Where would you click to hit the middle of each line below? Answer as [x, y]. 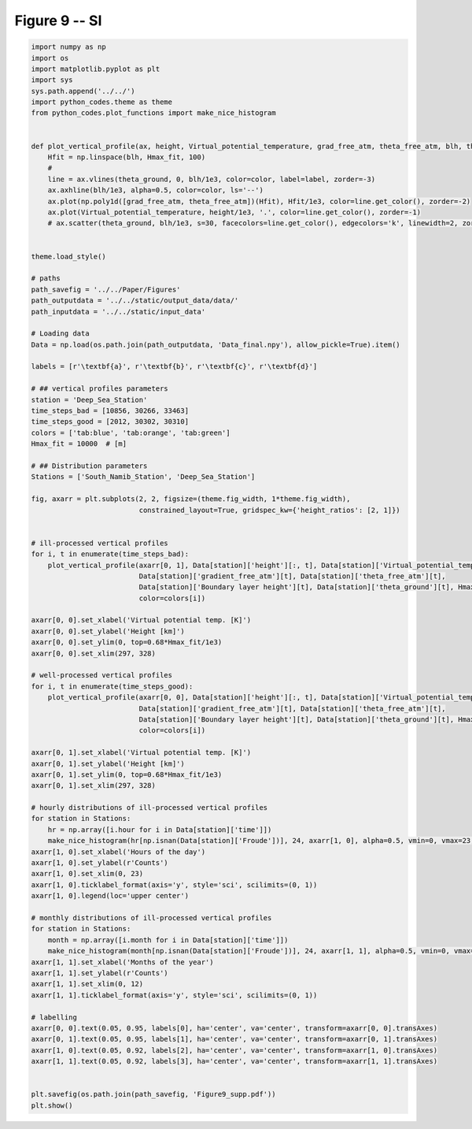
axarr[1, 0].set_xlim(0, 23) [87, 874]
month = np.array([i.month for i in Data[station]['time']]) [168, 940]
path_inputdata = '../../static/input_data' [118, 312]
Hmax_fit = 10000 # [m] [79, 444]
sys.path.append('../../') [83, 91]
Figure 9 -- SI [58, 20]
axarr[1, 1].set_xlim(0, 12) [87, 984]
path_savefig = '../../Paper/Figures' [106, 289]
